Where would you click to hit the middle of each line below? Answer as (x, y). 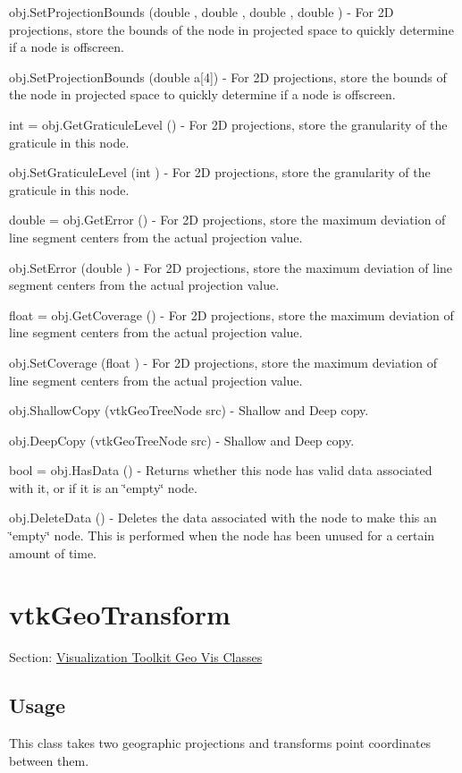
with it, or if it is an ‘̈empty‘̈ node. (103, 487)
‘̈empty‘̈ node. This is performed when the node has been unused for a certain (222, 535)
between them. (49, 760)
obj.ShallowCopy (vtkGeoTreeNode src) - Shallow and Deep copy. (189, 410)
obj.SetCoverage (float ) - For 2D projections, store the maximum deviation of (223, 362)
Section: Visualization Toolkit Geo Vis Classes (136, 657)
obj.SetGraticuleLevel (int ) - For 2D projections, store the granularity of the (220, 172)
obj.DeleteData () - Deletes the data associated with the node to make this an (223, 518)
